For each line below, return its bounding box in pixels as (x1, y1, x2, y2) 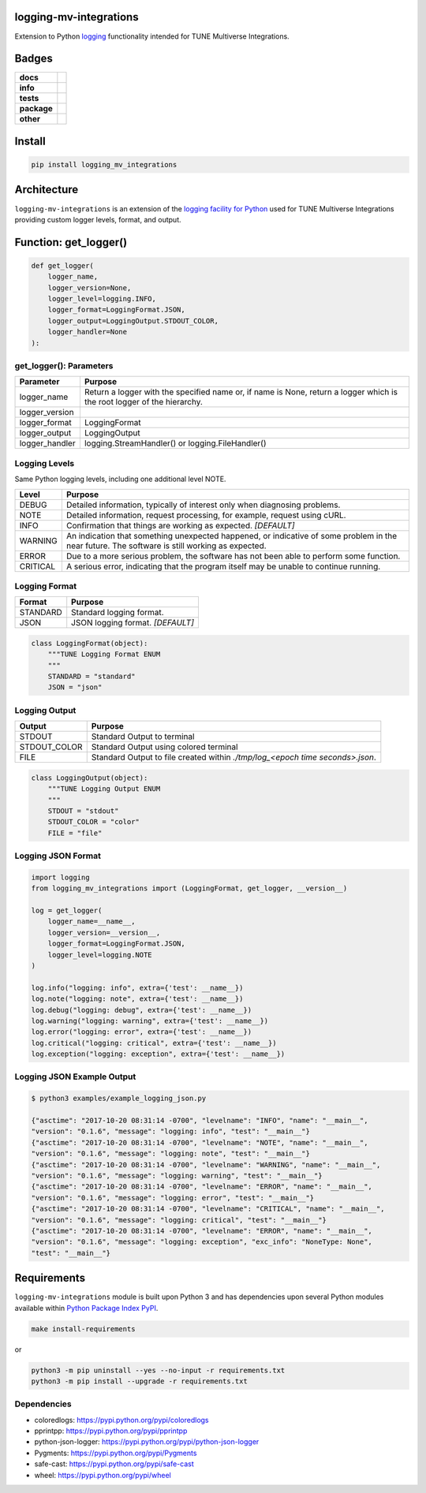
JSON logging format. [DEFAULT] (71, 618, 195, 629)
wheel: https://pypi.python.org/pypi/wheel (34, 1470, 171, 1480)
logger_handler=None (47, 327, 128, 337)
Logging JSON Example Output (14, 1071, 136, 1082)
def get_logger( (31, 261, 95, 270)
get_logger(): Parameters (14, 360, 114, 371)
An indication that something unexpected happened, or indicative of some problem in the (65, 530, 398, 541)
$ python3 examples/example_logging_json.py (31, 1094, 207, 1103)
